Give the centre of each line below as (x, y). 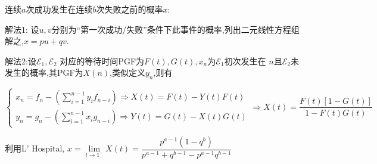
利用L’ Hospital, (35, 148)
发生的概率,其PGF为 (44, 72)
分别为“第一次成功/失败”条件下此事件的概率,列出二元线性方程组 (175, 29)
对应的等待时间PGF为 (102, 61)
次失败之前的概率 (130, 9)
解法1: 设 (22, 29)
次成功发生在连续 (59, 9)
